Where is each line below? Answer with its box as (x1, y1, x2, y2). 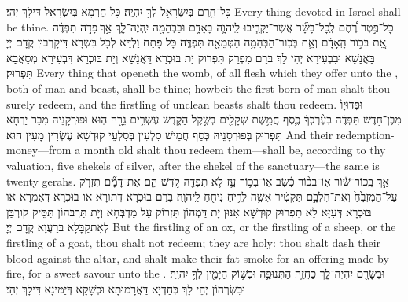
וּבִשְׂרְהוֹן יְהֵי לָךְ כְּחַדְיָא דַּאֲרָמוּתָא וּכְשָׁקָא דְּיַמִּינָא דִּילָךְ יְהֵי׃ (6, 280, 245, 296)
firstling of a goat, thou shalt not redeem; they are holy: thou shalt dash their (6, 234, 381, 250)
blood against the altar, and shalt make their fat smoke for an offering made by (6, 249, 389, 266)
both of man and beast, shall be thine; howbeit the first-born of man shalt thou (6, 79, 391, 96)
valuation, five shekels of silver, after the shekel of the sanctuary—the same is (6, 157, 380, 173)
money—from (6, 142, 72, 158)
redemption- (336, 126, 395, 142)
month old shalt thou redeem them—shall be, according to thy (83, 142, 386, 158)
